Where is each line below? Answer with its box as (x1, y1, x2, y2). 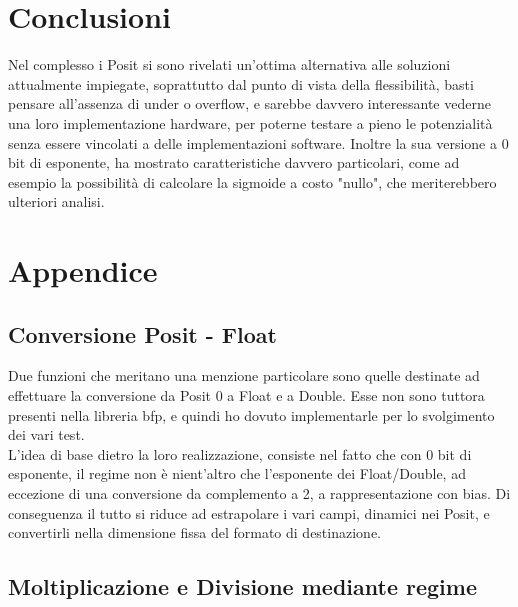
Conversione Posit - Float (8, 318, 277, 349)
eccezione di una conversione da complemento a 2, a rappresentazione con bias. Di (8, 483, 511, 504)
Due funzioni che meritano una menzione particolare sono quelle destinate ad (8, 365, 480, 386)
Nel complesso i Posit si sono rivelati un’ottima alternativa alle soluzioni (8, 54, 451, 75)
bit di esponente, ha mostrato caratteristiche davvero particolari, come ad (8, 152, 460, 173)
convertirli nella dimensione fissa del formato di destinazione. (8, 522, 381, 543)
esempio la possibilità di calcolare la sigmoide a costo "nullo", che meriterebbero (8, 171, 497, 192)
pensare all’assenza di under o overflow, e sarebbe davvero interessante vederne (8, 93, 491, 114)
